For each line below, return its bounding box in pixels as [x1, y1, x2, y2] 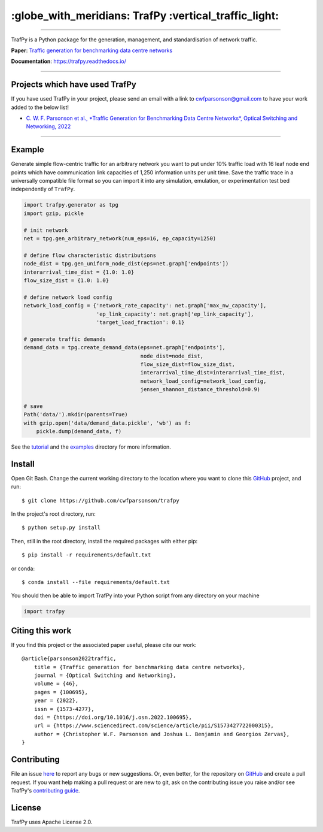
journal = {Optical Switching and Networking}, [33, 672, 176, 679]
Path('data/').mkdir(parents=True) [23, 411, 128, 418]
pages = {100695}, [33, 689, 89, 695]
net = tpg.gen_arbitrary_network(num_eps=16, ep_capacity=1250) [23, 235, 217, 242]
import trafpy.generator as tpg [23, 201, 119, 208]
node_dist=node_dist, [140, 352, 204, 359]
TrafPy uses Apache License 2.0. [11, 818, 93, 825]
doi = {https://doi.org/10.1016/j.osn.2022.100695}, [33, 714, 193, 721]
